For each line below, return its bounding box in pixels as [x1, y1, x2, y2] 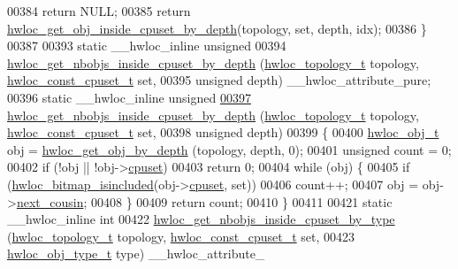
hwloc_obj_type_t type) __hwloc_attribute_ [7, 244, 265, 263]
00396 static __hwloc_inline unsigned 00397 [7, 88, 251, 106]
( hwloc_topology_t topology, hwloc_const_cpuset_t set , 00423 [7, 227, 355, 245]
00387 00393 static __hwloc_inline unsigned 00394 [7, 36, 286, 55]
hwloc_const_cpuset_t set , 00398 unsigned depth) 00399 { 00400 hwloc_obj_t [7, 123, 439, 142]
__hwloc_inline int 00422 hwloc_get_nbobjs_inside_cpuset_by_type [7, 210, 395, 228]
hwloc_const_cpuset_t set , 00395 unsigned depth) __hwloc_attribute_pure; [7, 71, 431, 89]
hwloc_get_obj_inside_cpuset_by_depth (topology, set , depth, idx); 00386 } [7, 19, 427, 37]
